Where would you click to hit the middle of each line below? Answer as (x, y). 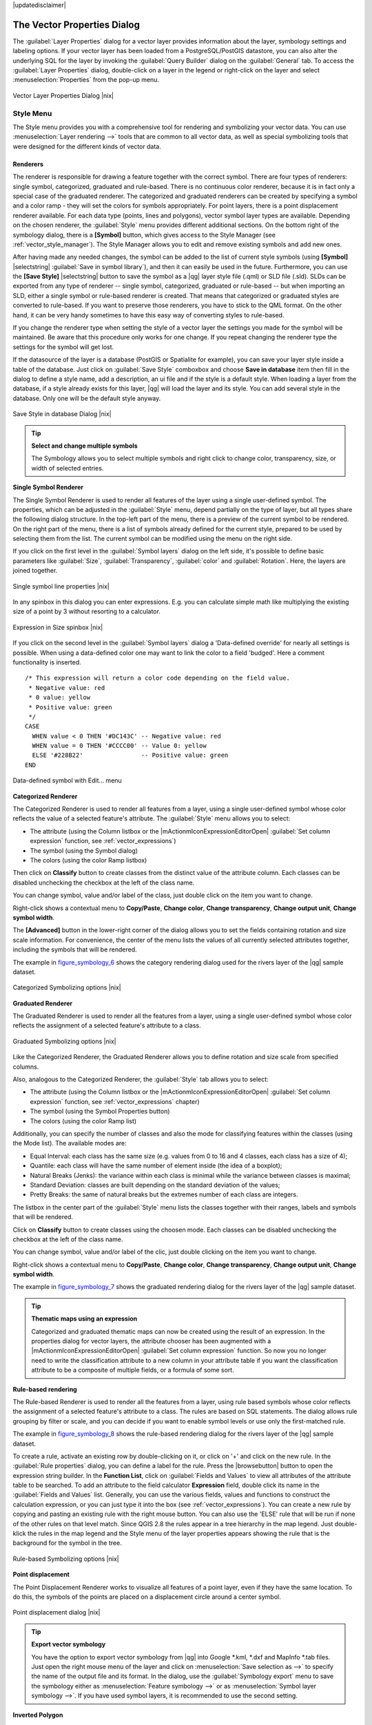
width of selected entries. (68, 468)
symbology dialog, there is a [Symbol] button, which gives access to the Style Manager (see (144, 235)
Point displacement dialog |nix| (56, 1613)
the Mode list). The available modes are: (70, 1143)
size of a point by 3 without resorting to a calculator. (87, 611)
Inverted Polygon (38, 1715)
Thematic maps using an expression (84, 1319)
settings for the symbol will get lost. (63, 347)
